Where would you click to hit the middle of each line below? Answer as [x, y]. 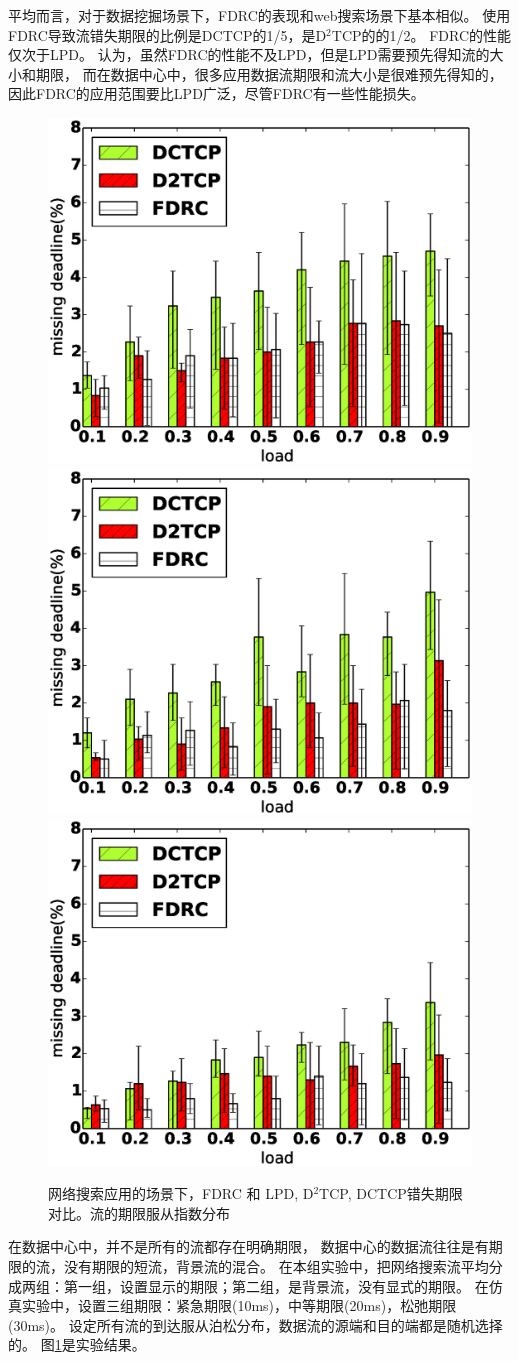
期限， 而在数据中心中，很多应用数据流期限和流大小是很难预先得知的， [269, 73]
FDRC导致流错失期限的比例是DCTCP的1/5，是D [167, 34]
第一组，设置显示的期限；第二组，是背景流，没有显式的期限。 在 [276, 1285]
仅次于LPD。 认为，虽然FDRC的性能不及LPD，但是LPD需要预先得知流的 [249, 54]
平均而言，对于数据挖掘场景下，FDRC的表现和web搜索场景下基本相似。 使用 [259, 15]
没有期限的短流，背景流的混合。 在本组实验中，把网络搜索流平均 [276, 1266]
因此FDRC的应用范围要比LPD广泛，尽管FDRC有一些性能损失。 [216, 93]
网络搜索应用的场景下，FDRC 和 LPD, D [181, 1193]
